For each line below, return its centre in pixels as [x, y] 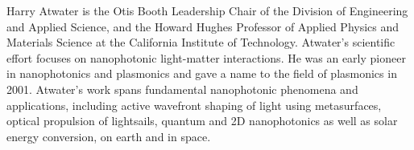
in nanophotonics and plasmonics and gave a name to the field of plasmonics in [202, 73]
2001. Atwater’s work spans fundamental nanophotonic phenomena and [182, 89]
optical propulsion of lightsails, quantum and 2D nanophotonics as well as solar [202, 121]
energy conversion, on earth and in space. [109, 136]
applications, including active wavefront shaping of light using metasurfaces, [194, 105]
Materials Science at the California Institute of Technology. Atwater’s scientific [201, 42]
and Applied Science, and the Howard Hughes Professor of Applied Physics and [203, 26]
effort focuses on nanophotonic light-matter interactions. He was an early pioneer [206, 57]
